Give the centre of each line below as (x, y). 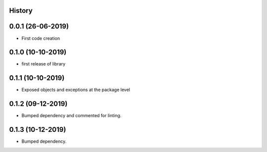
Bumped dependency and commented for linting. (71, 116)
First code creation (41, 38)
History (21, 11)
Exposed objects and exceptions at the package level (76, 90)
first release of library (44, 64)
